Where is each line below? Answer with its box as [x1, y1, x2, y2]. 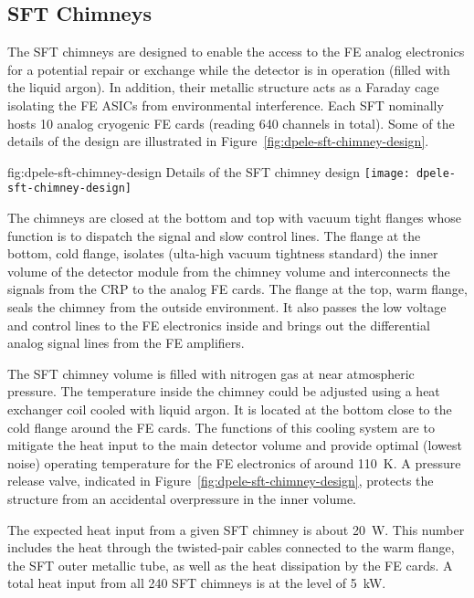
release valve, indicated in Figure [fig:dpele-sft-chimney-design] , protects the [7, 471, 434, 490]
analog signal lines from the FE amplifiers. [7, 333, 245, 352]
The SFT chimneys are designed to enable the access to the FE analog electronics [7, 42, 465, 61]
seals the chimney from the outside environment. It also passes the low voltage [7, 298, 447, 317]
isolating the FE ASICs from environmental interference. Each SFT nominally [7, 95, 444, 114]
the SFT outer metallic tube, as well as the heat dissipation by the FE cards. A [7, 555, 453, 574]
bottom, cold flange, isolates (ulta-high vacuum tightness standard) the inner [7, 244, 438, 263]
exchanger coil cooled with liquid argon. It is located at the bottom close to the [7, 400, 452, 419]
